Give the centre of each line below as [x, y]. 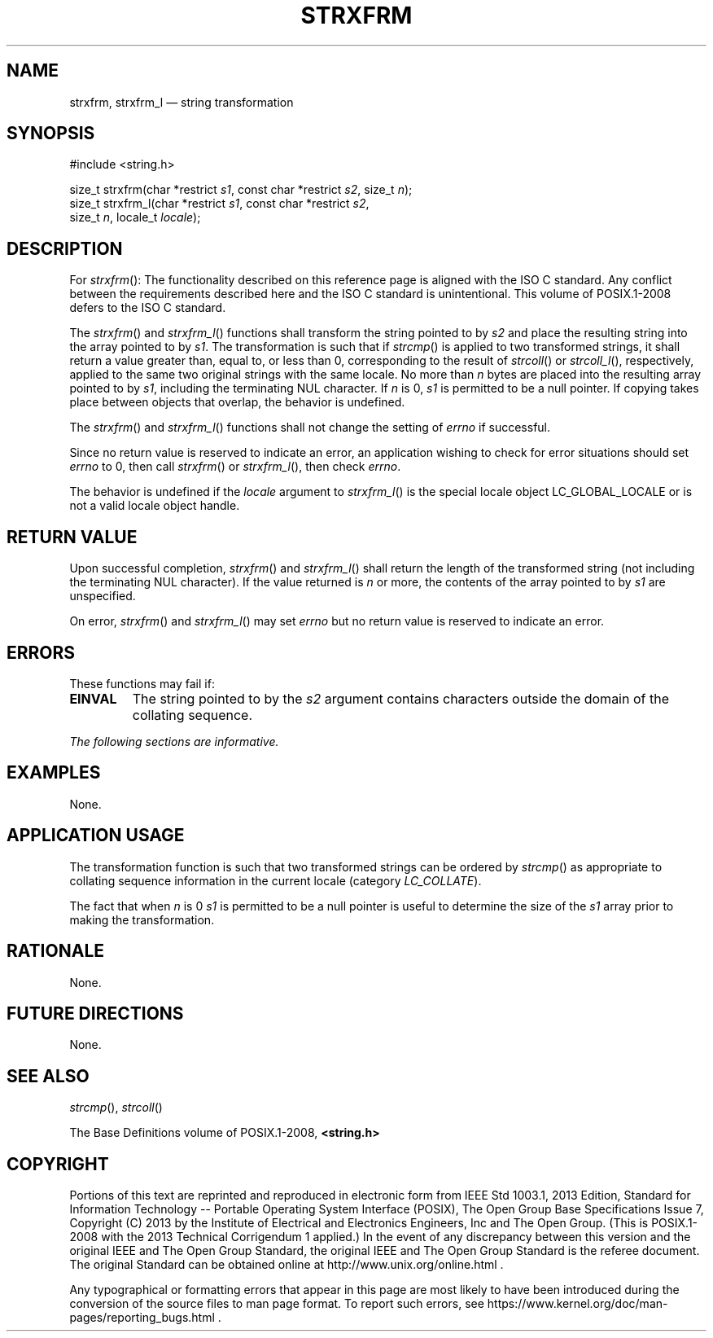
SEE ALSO [48, 1076]
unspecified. [103, 596]
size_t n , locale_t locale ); [135, 217]
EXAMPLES [54, 773]
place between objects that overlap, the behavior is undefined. [237, 402]
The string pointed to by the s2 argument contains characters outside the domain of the [400, 698]
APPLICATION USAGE [96, 836]
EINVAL [93, 698]
